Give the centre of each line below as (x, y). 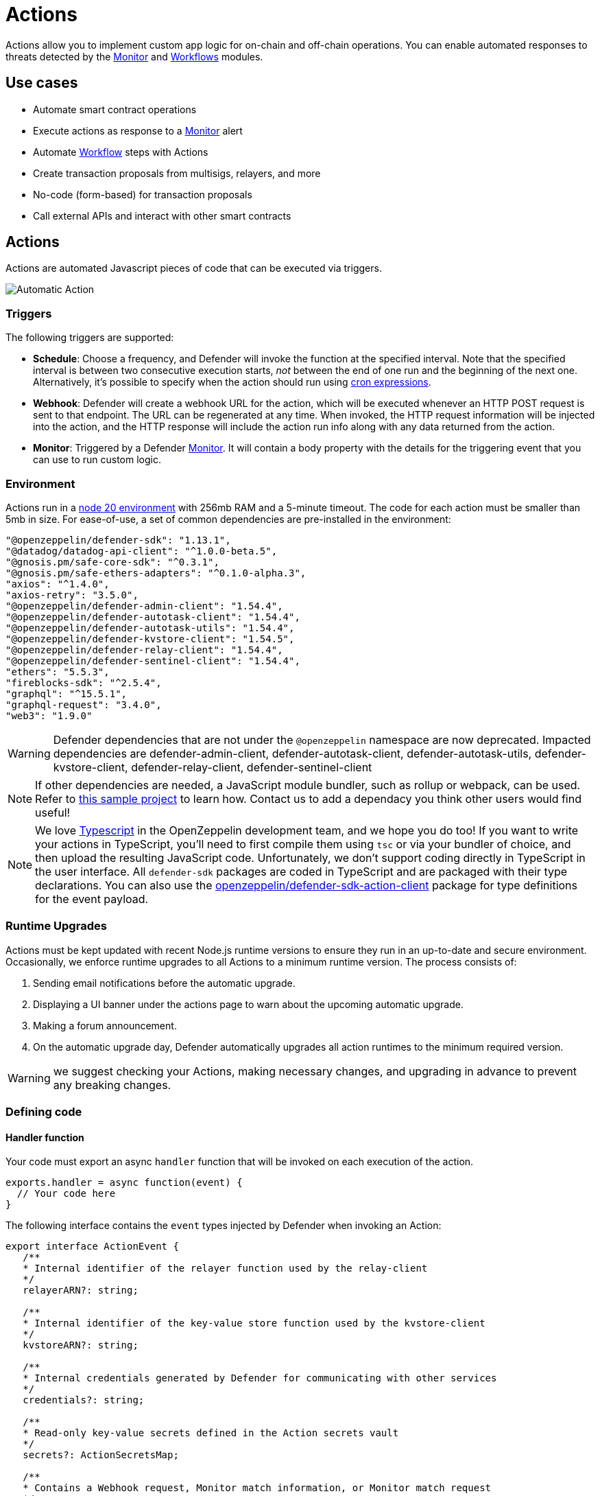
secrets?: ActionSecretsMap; (101, 1455)
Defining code (44, 1112)
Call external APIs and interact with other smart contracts (162, 215)
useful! (53, 812)
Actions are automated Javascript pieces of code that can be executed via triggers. (194, 268)
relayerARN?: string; (81, 1290)
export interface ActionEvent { (92, 1247)
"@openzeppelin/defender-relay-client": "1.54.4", (144, 650)
